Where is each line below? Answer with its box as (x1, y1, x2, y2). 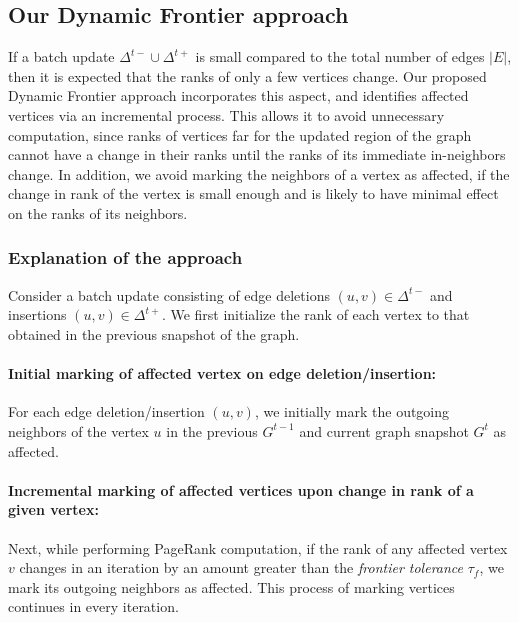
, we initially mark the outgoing (254, 401, 450, 422)
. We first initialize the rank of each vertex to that (161, 304, 470, 325)
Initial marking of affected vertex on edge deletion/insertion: (8, 363, 437, 384)
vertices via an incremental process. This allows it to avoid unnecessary (8, 104, 445, 125)
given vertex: (8, 499, 99, 520)
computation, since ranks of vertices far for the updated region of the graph (8, 124, 472, 145)
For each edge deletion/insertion (8, 401, 205, 422)
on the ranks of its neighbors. (8, 202, 188, 223)
